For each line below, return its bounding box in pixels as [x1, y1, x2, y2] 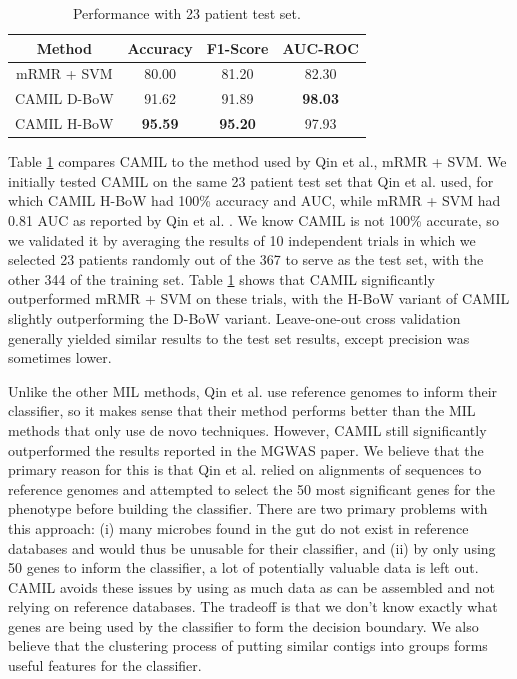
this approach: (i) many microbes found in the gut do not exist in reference [8, 517, 469, 538]
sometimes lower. [8, 347, 112, 368]
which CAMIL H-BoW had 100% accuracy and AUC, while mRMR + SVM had [8, 190, 501, 211]
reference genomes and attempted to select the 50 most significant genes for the [8, 478, 495, 499]
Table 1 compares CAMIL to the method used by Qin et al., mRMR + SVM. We [8, 151, 507, 172]
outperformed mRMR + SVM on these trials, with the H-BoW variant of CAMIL [8, 288, 510, 309]
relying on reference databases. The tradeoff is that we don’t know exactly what [8, 596, 498, 617]
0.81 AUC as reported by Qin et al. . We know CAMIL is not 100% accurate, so [8, 210, 499, 230]
